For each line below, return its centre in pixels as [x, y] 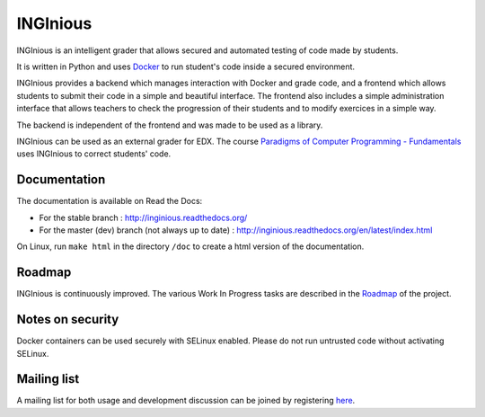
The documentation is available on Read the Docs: [110, 201]
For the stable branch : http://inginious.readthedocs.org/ [143, 217]
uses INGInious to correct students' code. [94, 154]
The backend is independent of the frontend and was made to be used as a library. [170, 125]
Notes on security [68, 319]
